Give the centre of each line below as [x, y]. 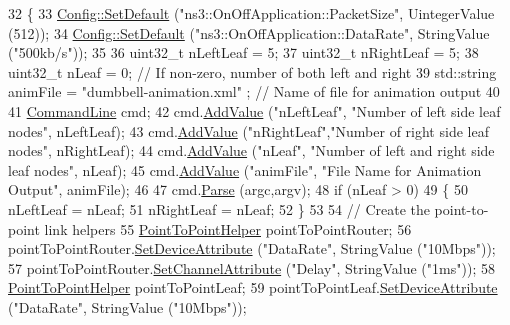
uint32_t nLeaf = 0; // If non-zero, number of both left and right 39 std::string [252, 71]
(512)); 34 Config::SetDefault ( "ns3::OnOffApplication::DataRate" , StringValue [249, 32]
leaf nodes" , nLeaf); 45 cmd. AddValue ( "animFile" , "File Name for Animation [245, 169]
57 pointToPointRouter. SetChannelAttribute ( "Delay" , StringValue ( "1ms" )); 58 [251, 267]
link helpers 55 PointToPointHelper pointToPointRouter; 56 [228, 228]
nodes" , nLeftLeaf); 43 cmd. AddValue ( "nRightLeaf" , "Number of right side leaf [248, 130]
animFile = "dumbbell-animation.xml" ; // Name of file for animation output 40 [254, 91]
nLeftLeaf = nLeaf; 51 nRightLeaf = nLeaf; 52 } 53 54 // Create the [219, 208]
